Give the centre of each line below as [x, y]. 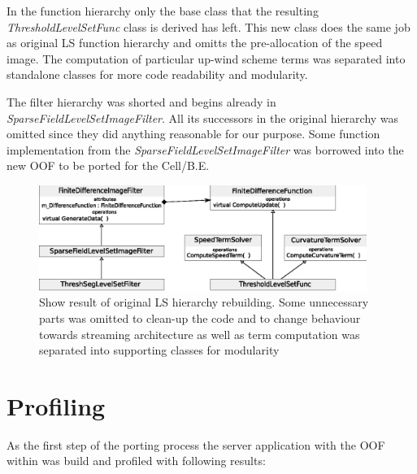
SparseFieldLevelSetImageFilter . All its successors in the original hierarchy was [203, 117]
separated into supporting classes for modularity [159, 350]
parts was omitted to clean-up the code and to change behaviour [200, 317]
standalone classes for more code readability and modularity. [157, 74]
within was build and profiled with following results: [136, 461]
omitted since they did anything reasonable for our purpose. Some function [193, 134]
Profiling [56, 405]
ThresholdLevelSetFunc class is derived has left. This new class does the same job [208, 26]
